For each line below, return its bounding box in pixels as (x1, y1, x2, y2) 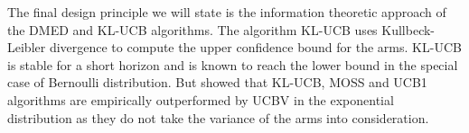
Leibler (7, 38, 46, 57)
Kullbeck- (381, 20, 436, 39)
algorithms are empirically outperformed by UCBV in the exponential (7, 90, 394, 109)
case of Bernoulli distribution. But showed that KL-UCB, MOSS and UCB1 (7, 73, 427, 92)
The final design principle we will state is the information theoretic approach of (7, 3, 446, 21)
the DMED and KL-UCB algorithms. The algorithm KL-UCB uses (7, 20, 378, 39)
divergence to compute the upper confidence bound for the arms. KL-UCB (49, 38, 462, 57)
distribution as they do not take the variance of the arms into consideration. (7, 108, 429, 127)
